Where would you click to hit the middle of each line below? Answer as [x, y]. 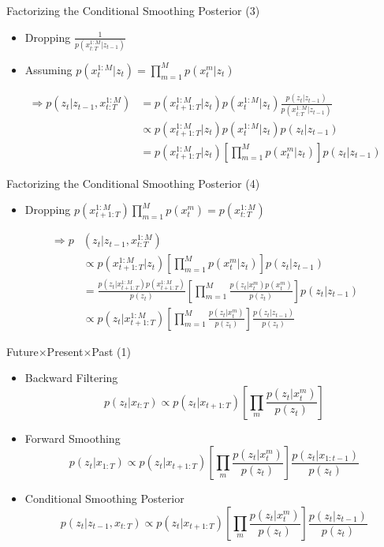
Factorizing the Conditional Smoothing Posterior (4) [133, 183]
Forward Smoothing [73, 438]
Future [22, 351]
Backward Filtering [71, 378]
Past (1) [111, 351]
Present [65, 351]
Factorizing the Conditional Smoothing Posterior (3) [133, 10]
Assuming [48, 69]
